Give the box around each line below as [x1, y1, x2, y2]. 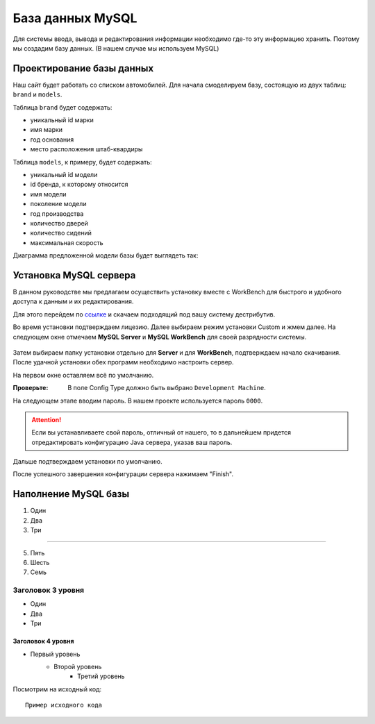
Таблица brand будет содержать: [12, 103, 112, 111]
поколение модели [30, 200, 87, 208]
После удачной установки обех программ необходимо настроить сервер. [12, 358, 234, 367]
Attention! [31, 415, 62, 423]
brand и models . [12, 90, 62, 99]
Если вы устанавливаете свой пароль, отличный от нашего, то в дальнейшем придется [31, 428, 292, 437]
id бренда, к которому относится [30, 180, 128, 189]
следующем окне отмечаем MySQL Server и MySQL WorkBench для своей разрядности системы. [12, 332, 307, 341]
